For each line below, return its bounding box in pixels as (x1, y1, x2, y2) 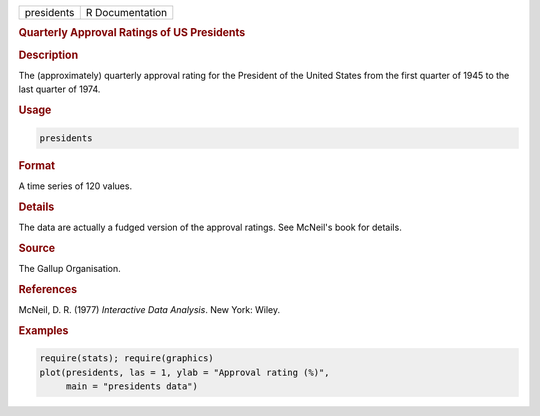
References (18, 282, 78, 296)
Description (18, 48, 79, 62)
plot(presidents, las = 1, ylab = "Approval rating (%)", (39, 366, 330, 378)
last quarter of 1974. (18, 83, 101, 95)
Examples (18, 323, 69, 337)
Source (18, 241, 56, 255)
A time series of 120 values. (18, 180, 133, 192)
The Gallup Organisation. (18, 262, 122, 274)
